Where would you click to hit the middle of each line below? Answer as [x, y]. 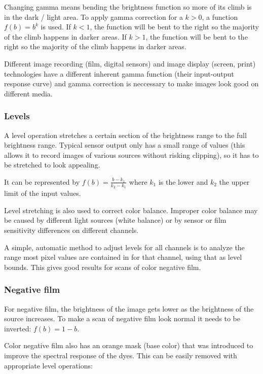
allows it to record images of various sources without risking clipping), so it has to [131, 155]
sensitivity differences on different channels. [71, 230]
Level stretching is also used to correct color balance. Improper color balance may [131, 210]
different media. [28, 93]
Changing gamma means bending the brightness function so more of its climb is [128, 7]
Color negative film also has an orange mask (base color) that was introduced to [129, 345]
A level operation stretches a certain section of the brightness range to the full [125, 135]
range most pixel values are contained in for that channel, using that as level [123, 257]
